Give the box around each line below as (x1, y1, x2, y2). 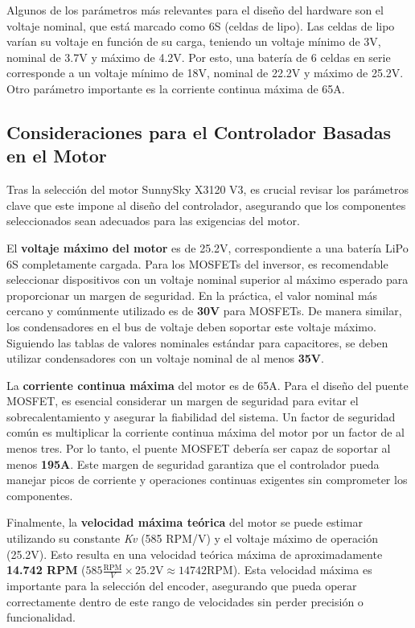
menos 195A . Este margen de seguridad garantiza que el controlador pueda (6, 455, 380, 472)
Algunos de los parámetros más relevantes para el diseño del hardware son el (6, 2, 384, 18)
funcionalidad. (6, 609, 76, 626)
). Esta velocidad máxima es (232, 561, 372, 578)
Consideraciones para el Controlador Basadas (6, 119, 392, 144)
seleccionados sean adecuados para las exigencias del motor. (6, 212, 300, 229)
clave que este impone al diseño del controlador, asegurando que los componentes (6, 196, 406, 213)
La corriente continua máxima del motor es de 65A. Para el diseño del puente (6, 376, 409, 393)
